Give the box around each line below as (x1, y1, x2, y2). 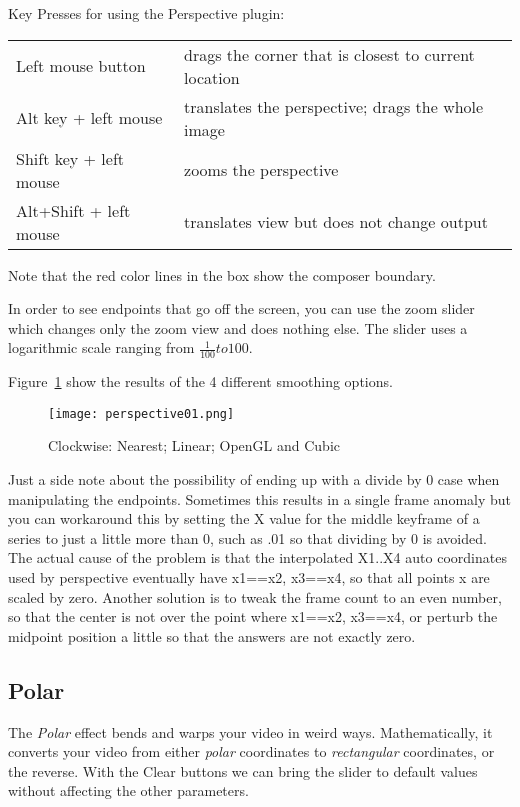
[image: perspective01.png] (48, 406, 235, 421)
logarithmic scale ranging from (8, 337, 195, 358)
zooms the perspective (184, 158, 339, 182)
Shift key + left (16, 146, 125, 170)
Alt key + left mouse (16, 106, 163, 130)
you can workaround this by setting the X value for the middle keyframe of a (8, 508, 480, 529)
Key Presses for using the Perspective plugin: (8, 3, 285, 23)
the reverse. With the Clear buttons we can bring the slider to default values (8, 760, 478, 781)
